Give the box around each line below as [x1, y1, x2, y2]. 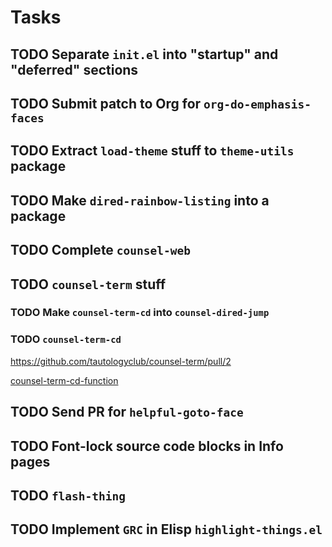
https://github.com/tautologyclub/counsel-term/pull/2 [10, 355, 232, 367]
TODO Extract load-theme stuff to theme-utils [10, 142, 295, 160]
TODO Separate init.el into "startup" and [10, 46, 279, 63]
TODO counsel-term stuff [10, 276, 167, 293]
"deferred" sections [10, 61, 139, 78]
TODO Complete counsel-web [10, 242, 192, 259]
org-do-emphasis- [203, 97, 312, 111]
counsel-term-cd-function [10, 374, 119, 386]
